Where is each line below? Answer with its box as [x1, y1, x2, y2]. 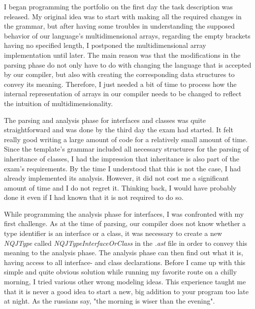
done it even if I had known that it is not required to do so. [4, 192, 184, 202]
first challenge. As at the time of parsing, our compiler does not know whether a [4, 218, 246, 229]
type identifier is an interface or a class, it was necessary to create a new [4, 228, 223, 238]
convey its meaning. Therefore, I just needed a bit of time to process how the [4, 78, 237, 89]
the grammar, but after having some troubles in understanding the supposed [4, 21, 235, 31]
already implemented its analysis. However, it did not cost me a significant [4, 173, 229, 183]
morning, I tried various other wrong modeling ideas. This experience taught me [4, 276, 246, 287]
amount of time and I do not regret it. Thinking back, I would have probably [4, 182, 237, 193]
